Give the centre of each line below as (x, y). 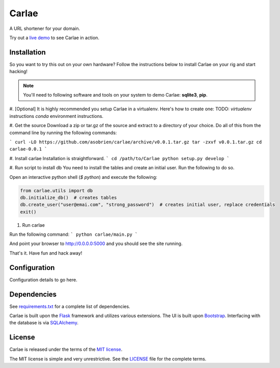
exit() (28, 212)
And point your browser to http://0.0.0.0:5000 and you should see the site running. (96, 243)
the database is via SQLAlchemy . (44, 323)
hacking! (19, 72)
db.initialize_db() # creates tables (68, 197)
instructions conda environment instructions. (57, 116)
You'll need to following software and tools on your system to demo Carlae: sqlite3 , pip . (115, 95)
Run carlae (34, 225)
